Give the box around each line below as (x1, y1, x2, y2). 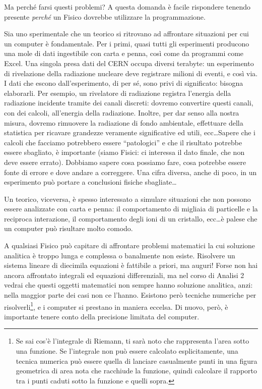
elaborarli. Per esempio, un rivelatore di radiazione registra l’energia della (4, 87, 231, 98)
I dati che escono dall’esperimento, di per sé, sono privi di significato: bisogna (4, 78, 243, 88)
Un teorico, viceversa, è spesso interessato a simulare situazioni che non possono (4, 193, 251, 204)
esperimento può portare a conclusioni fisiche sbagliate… (4, 177, 177, 187)
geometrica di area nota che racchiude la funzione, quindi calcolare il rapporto (16, 365, 257, 376)
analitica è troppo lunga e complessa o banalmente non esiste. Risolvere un (4, 250, 235, 260)
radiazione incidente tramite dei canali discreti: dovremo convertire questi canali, (4, 97, 253, 108)
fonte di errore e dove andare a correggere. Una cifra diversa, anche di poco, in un (4, 166, 257, 177)
